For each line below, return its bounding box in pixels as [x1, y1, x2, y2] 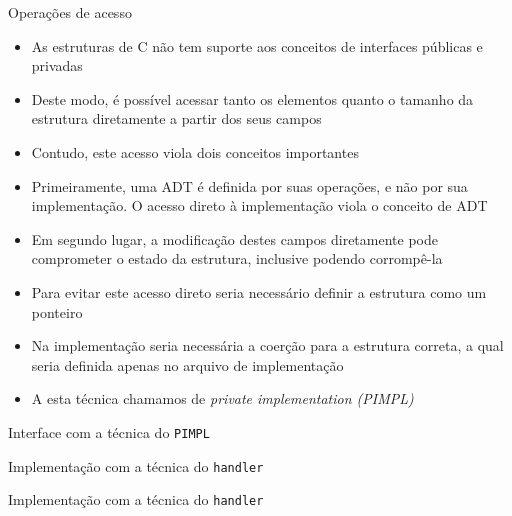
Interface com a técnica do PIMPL [8, 421, 210, 442]
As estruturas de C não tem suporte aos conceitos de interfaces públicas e [31, 35, 483, 56]
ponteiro [31, 301, 83, 322]
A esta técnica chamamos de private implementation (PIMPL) [31, 388, 414, 409]
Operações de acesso [8, 2, 132, 22]
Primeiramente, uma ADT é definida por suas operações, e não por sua [31, 175, 468, 196]
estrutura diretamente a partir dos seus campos [31, 108, 322, 129]
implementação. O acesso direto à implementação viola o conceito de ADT [31, 195, 488, 216]
